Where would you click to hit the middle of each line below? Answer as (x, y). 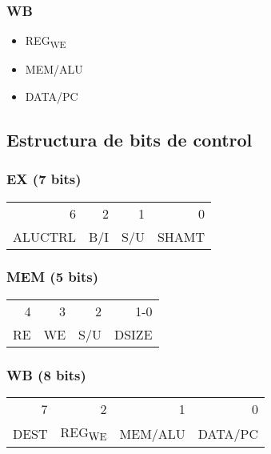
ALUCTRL (44, 236)
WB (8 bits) (46, 374)
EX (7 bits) (44, 179)
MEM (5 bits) (53, 277)
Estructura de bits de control (130, 139)
